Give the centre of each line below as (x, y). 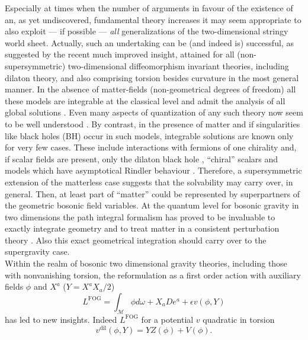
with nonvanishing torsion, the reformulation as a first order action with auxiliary (153, 275)
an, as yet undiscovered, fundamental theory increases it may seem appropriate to (153, 19)
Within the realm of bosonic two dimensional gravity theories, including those (146, 263)
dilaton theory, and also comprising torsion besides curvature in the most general (152, 77)
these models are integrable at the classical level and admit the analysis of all (145, 100)
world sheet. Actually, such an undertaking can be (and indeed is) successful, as (149, 42)
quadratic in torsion (239, 319)
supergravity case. (37, 251)
